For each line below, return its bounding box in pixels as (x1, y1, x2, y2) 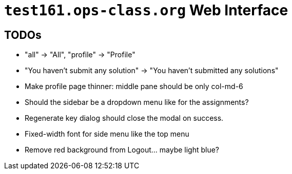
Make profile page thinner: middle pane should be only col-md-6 (25, 82, 243, 91)
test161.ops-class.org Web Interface (4, 2, 288, 19)
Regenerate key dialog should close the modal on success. (25, 114, 224, 123)
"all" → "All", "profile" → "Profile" (25, 50, 135, 59)
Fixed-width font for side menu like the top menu (25, 129, 189, 139)
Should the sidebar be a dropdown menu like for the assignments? (25, 98, 249, 107)
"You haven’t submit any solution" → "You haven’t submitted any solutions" (25, 66, 279, 75)
